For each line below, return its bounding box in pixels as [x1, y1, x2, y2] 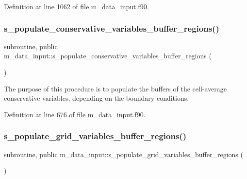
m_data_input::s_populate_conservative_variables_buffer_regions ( [4, 51, 212, 61]
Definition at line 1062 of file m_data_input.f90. [4, 1, 149, 11]
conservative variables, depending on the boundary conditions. [4, 93, 189, 103]
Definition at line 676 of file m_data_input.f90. [4, 109, 146, 119]
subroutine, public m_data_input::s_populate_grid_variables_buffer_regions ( [4, 149, 243, 159]
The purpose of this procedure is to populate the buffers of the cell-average [4, 83, 227, 93]
